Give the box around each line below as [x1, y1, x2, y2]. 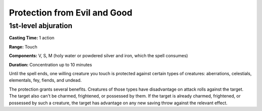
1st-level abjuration [9, 21, 73, 30]
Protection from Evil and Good [9, 7, 133, 18]
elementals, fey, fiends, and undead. [9, 78, 82, 83]
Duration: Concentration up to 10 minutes [9, 62, 92, 67]
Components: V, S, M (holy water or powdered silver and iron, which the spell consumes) [9, 53, 188, 59]
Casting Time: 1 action [9, 35, 55, 41]
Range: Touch [9, 44, 37, 49]
